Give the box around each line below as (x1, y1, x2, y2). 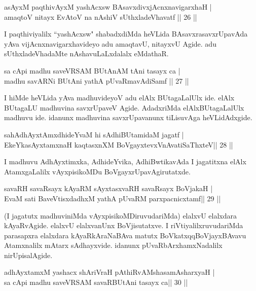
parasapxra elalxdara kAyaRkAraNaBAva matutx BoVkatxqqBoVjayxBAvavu (4, 230, 246, 240)
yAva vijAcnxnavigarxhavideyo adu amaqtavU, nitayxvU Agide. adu (4, 38, 216, 49)
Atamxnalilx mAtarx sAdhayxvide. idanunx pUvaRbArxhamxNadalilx (4, 240, 223, 250)
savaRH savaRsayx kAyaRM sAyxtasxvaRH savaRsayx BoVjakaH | (4, 183, 213, 194)
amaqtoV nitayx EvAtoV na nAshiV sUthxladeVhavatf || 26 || (4, 11, 197, 22)
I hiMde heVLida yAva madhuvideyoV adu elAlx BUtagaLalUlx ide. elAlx (4, 92, 235, 103)
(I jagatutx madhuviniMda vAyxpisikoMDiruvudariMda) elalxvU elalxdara (4, 210, 237, 221)
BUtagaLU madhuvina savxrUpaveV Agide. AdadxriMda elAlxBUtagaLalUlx (4, 102, 244, 113)
